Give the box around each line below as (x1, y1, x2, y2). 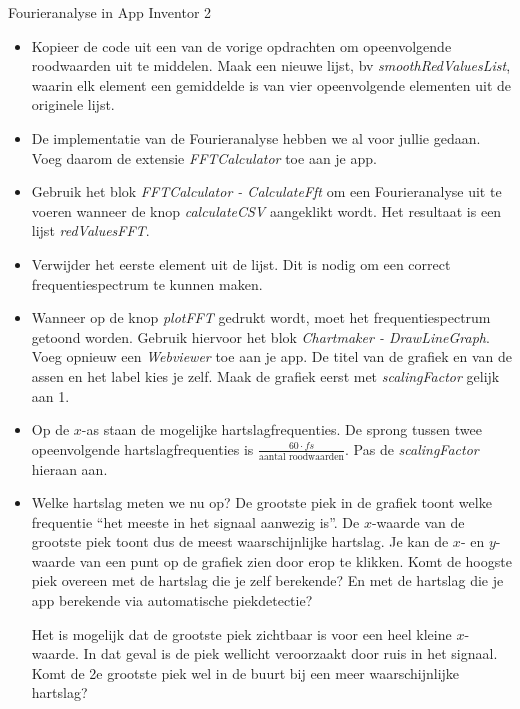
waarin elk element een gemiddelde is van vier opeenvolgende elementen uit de (31, 74, 512, 95)
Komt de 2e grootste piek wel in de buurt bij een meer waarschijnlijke (31, 662, 460, 683)
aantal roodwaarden (259, 451, 345, 462)
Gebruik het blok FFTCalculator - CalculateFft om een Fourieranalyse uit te (31, 181, 502, 202)
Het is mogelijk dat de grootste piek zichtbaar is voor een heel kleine (31, 623, 452, 644)
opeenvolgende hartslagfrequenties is (31, 438, 254, 459)
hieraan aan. (31, 458, 108, 479)
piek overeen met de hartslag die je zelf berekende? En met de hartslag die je (31, 570, 504, 591)
